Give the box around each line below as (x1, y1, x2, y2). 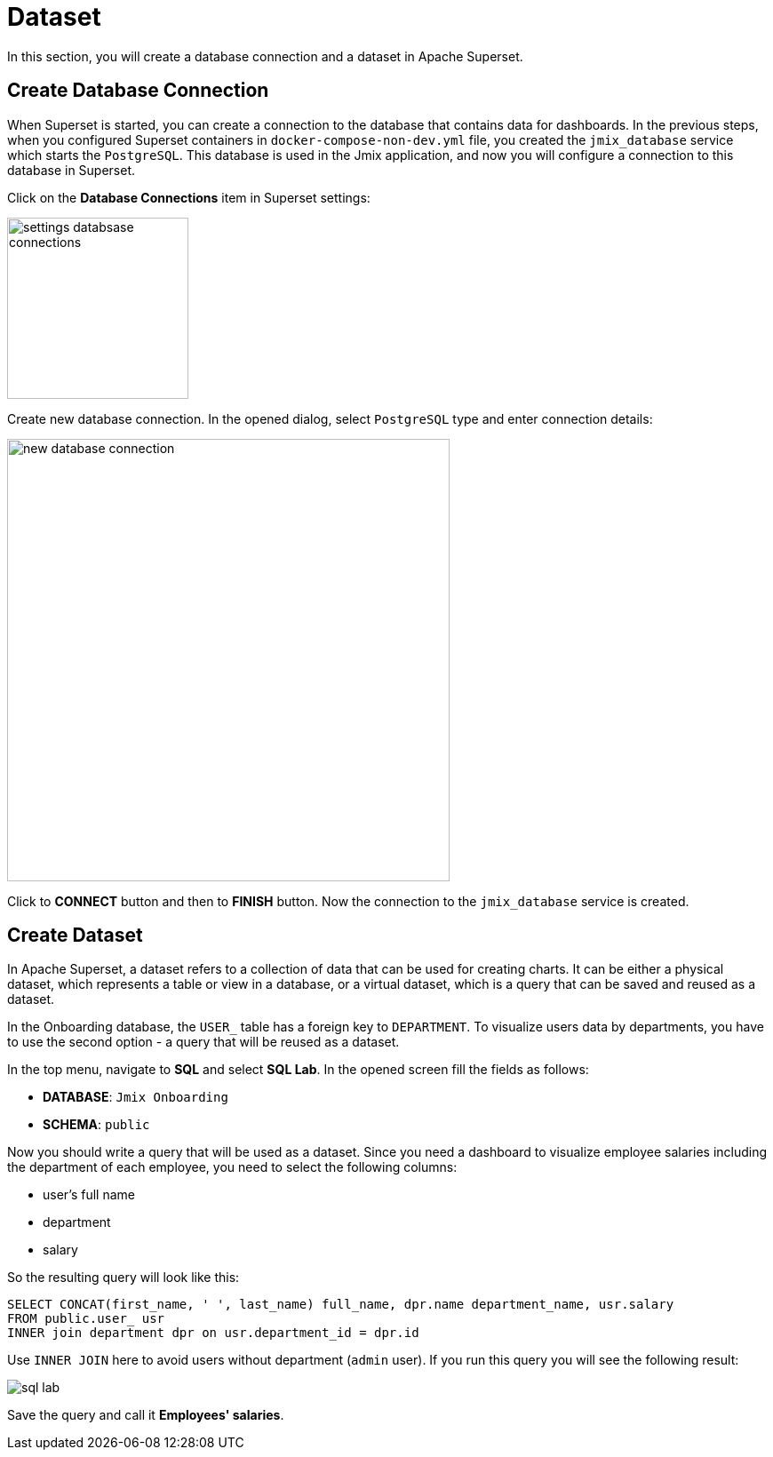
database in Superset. (7, 162, 136, 178)
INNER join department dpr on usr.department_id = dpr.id (7, 1326, 419, 1341)
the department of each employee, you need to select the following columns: (7, 1159, 458, 1175)
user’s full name (43, 1187, 135, 1203)
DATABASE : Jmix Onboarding (43, 1089, 228, 1105)
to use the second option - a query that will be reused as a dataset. (7, 1034, 400, 1050)
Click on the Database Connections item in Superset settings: (7, 189, 371, 205)
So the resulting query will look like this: (7, 1270, 240, 1286)
